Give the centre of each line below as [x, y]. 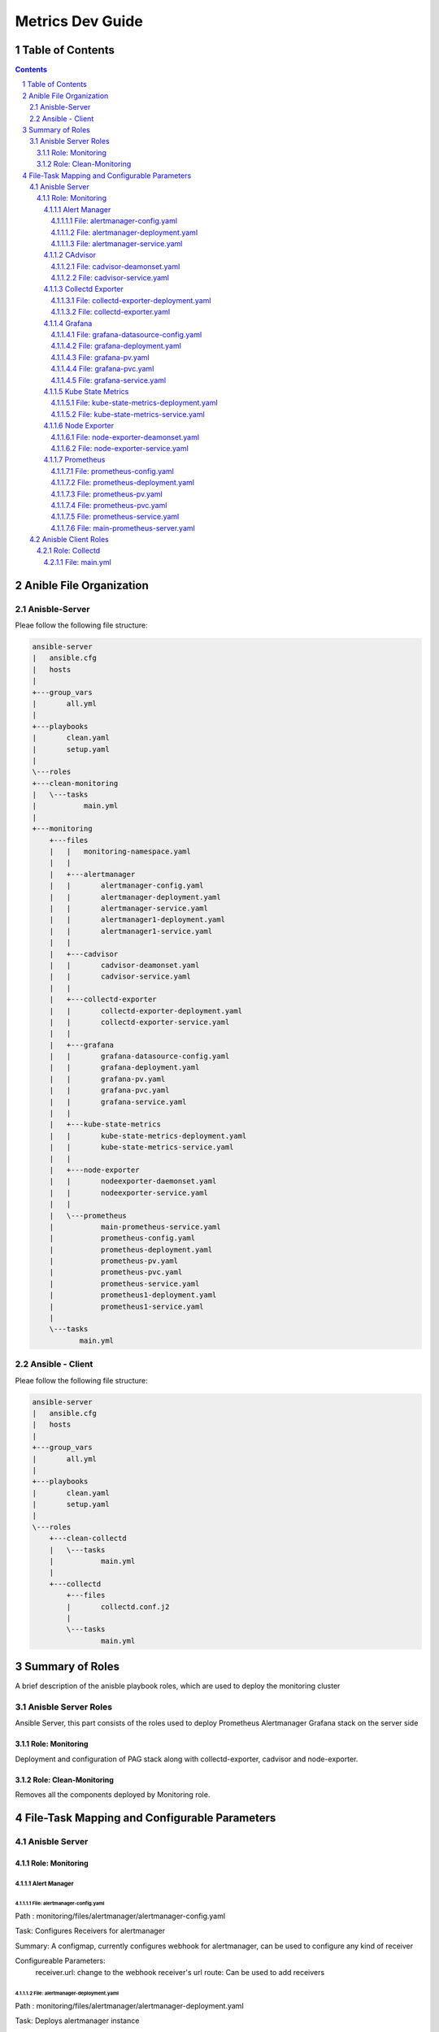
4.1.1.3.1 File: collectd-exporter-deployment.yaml [131, 300]
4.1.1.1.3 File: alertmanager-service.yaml [117, 243]
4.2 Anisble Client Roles [69, 540]
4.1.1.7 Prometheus [74, 460]
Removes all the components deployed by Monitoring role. [113, 1795]
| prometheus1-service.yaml [126, 1306]
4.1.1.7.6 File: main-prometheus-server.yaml [123, 528]
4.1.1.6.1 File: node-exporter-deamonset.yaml [125, 437]
